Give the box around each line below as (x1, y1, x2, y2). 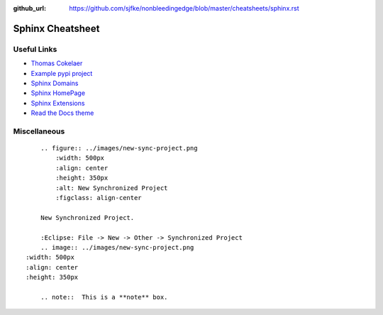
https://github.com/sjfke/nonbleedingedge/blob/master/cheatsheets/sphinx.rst (69, 4, 299, 12)
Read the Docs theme (30, 109, 94, 117)
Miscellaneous (13, 126, 65, 136)
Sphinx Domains (30, 79, 79, 87)
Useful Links (13, 44, 57, 54)
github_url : (13, 4, 46, 12)
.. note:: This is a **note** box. (40, 293, 168, 301)
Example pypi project (30, 69, 93, 77)
